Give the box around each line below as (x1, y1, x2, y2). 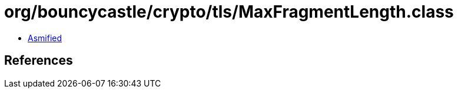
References (4, 53, 73, 68)
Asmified (28, 32, 62, 43)
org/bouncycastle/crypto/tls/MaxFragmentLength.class (4, 2, 454, 22)
